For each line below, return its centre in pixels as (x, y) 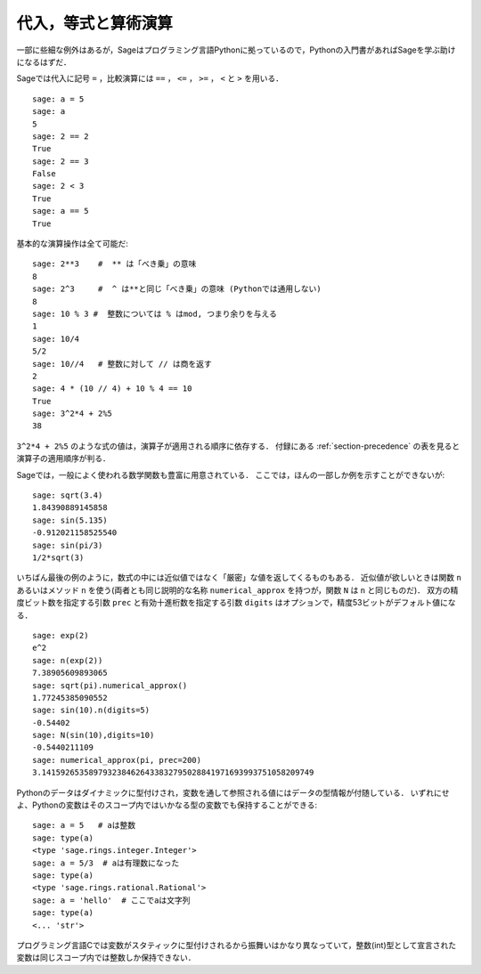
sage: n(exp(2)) (68, 660)
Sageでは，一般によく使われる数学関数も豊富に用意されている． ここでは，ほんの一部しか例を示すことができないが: (231, 475)
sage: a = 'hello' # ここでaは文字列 (111, 900)
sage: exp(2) (61, 635)
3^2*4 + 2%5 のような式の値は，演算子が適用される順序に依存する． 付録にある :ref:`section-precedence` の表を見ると (238, 446)
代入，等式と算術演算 (95, 23)
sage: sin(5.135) (70, 520)
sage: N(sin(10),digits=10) (94, 735)
